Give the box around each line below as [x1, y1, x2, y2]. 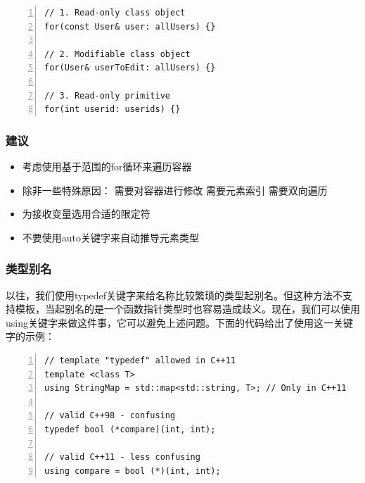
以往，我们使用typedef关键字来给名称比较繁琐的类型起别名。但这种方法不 [6, 287, 343, 302]
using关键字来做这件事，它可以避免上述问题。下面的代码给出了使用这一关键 [6, 315, 353, 330]
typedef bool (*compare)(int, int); [44, 424, 216, 434]
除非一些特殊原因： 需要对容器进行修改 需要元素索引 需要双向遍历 [22, 182, 328, 197]
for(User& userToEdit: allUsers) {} [44, 63, 216, 73]
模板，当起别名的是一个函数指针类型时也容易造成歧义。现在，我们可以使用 [15, 301, 360, 316]
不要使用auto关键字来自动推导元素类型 [22, 230, 200, 244]
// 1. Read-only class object [44, 8, 186, 18]
